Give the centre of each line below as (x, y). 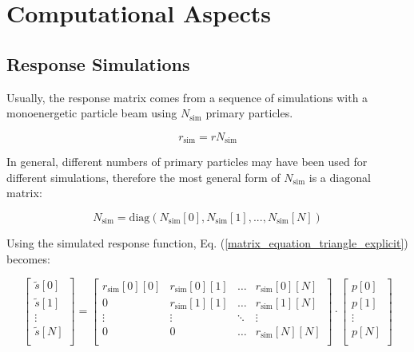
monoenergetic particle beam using (92, 113)
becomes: (28, 258)
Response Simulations (98, 63)
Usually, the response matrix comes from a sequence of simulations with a (187, 97)
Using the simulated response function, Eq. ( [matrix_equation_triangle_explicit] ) (207, 243)
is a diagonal (340, 177)
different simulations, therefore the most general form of (143, 177)
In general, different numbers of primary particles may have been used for (187, 162)
